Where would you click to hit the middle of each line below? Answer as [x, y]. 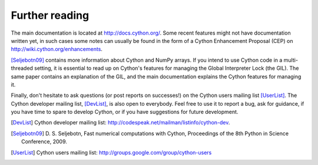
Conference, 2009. [44, 142]
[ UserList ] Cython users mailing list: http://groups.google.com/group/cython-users [111, 152]
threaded [22, 68]
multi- [291, 60]
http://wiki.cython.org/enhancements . [57, 49]
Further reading [50, 15]
